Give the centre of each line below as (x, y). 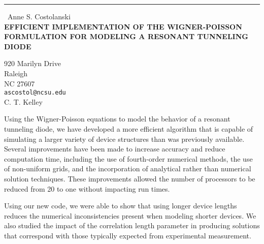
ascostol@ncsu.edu (35, 93)
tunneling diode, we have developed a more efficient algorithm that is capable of (129, 129)
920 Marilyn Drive (32, 63)
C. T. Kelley (23, 101)
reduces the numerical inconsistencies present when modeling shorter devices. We (130, 215)
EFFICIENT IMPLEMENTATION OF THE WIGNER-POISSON (123, 26)
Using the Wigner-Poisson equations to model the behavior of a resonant (117, 119)
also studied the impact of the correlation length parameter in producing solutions (132, 225)
